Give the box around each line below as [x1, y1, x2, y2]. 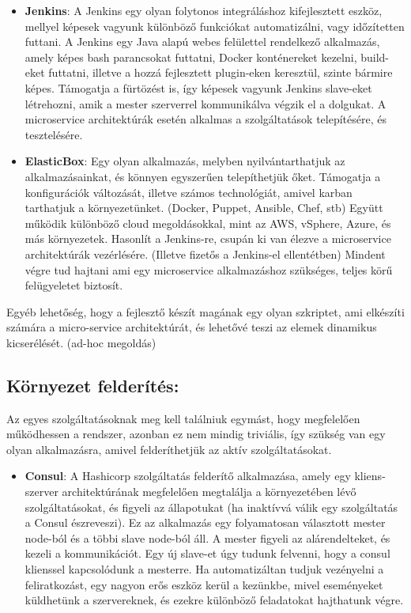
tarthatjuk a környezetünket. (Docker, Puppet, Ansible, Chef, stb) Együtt [25, 199, 383, 216]
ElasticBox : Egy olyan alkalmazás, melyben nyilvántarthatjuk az [25, 153, 345, 169]
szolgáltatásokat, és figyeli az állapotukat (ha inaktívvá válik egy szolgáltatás [25, 498, 398, 515]
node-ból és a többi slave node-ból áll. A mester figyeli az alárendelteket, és [25, 529, 390, 546]
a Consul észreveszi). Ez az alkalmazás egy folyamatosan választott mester [25, 514, 386, 531]
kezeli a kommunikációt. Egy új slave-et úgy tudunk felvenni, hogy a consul [25, 545, 390, 562]
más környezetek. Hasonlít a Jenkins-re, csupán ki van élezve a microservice [25, 230, 391, 247]
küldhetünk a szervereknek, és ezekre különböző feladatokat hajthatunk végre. [25, 592, 404, 608]
